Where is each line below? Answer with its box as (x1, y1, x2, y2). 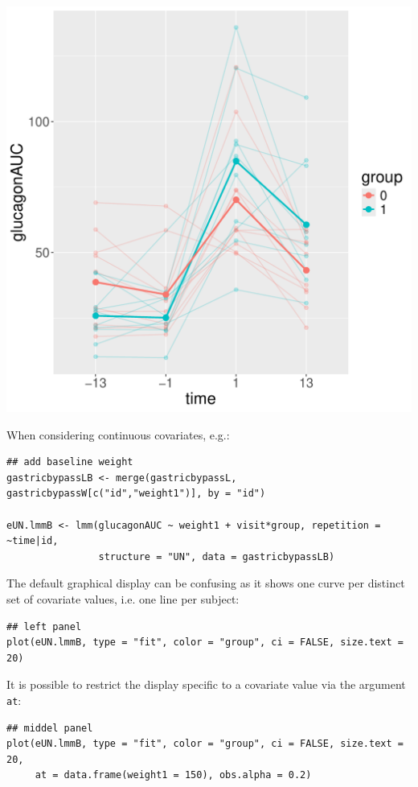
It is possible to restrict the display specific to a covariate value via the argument (6, 676, 406, 693)
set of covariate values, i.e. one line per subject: (6, 590, 240, 607)
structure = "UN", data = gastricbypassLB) (98, 550, 335, 562)
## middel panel (6, 722, 93, 734)
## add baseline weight (6, 456, 133, 468)
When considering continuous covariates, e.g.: (6, 426, 230, 443)
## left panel (6, 620, 82, 632)
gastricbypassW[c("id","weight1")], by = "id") (6, 488, 266, 500)
